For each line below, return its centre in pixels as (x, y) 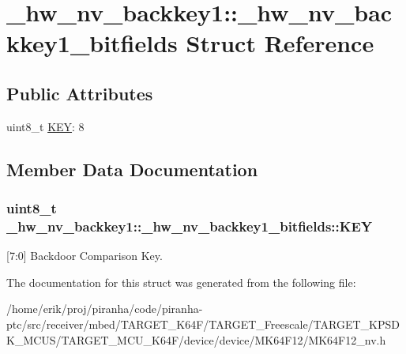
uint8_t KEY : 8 (45, 126)
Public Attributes (80, 93)
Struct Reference (280, 43)
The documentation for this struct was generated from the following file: (181, 282)
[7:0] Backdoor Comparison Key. (85, 256)
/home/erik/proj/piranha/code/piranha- (105, 309)
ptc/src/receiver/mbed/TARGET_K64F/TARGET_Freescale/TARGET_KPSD (203, 324)
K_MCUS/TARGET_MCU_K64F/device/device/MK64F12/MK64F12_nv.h (196, 339)
